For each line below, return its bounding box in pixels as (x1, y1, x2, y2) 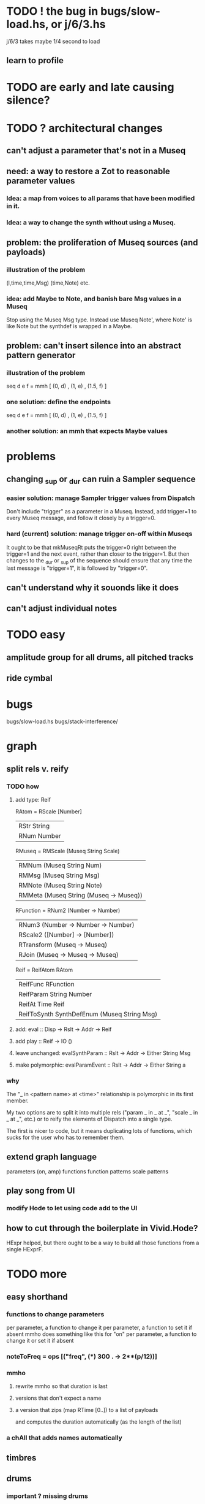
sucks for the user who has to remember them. (6, 1134, 125, 1141)
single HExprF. (6, 1246, 43, 1253)
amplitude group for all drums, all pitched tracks (6, 652, 194, 662)
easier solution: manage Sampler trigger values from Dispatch (6, 494, 195, 502)
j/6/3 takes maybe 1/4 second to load (6, 37, 100, 45)
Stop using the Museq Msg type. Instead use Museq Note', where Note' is (6, 316, 193, 323)
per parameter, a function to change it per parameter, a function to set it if (6, 1324, 193, 1332)
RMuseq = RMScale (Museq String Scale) (15, 847, 120, 854)
